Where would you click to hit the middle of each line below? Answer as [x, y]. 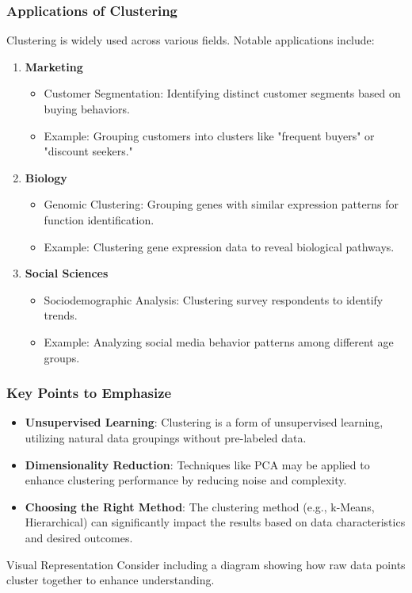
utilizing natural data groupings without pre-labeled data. [166, 437]
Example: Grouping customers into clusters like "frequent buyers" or [209, 135]
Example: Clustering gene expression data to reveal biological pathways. [219, 246]
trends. [61, 315]
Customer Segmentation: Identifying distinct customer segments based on [222, 93]
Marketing [54, 66]
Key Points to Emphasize [89, 393]
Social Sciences [67, 273]
